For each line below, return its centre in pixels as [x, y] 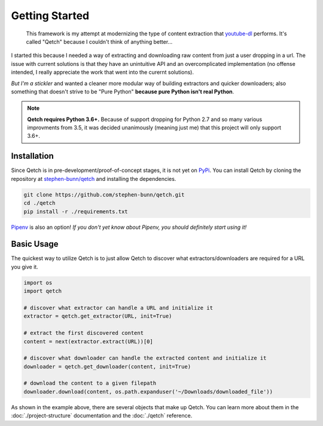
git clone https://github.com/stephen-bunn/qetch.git [104, 194]
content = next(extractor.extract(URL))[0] [89, 341]
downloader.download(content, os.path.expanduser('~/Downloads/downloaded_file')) [148, 392]
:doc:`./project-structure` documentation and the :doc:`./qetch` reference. [102, 416]
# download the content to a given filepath [90, 383]
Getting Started [50, 16]
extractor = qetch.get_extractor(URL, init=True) [98, 316]
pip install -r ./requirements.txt [76, 212]
